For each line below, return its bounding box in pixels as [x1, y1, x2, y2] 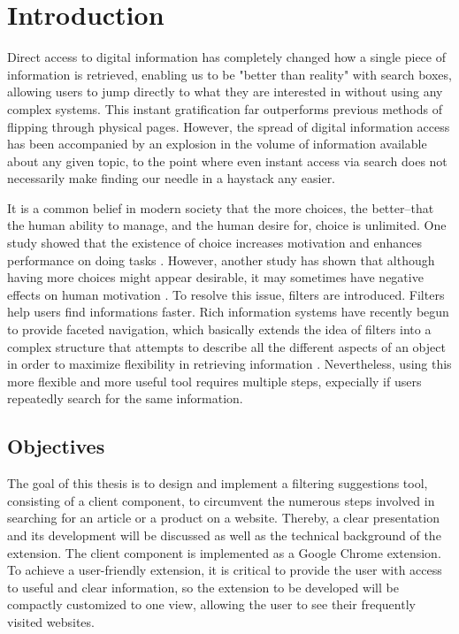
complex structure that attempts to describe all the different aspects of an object [7, 337, 446, 355]
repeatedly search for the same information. [7, 389, 243, 408]
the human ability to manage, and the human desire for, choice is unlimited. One [7, 216, 447, 234]
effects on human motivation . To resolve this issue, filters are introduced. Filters [7, 285, 445, 303]
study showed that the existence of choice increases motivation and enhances [7, 233, 423, 252]
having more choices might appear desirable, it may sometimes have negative [7, 268, 424, 286]
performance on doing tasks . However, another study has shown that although [7, 250, 435, 269]
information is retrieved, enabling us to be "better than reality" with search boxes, [7, 65, 452, 83]
